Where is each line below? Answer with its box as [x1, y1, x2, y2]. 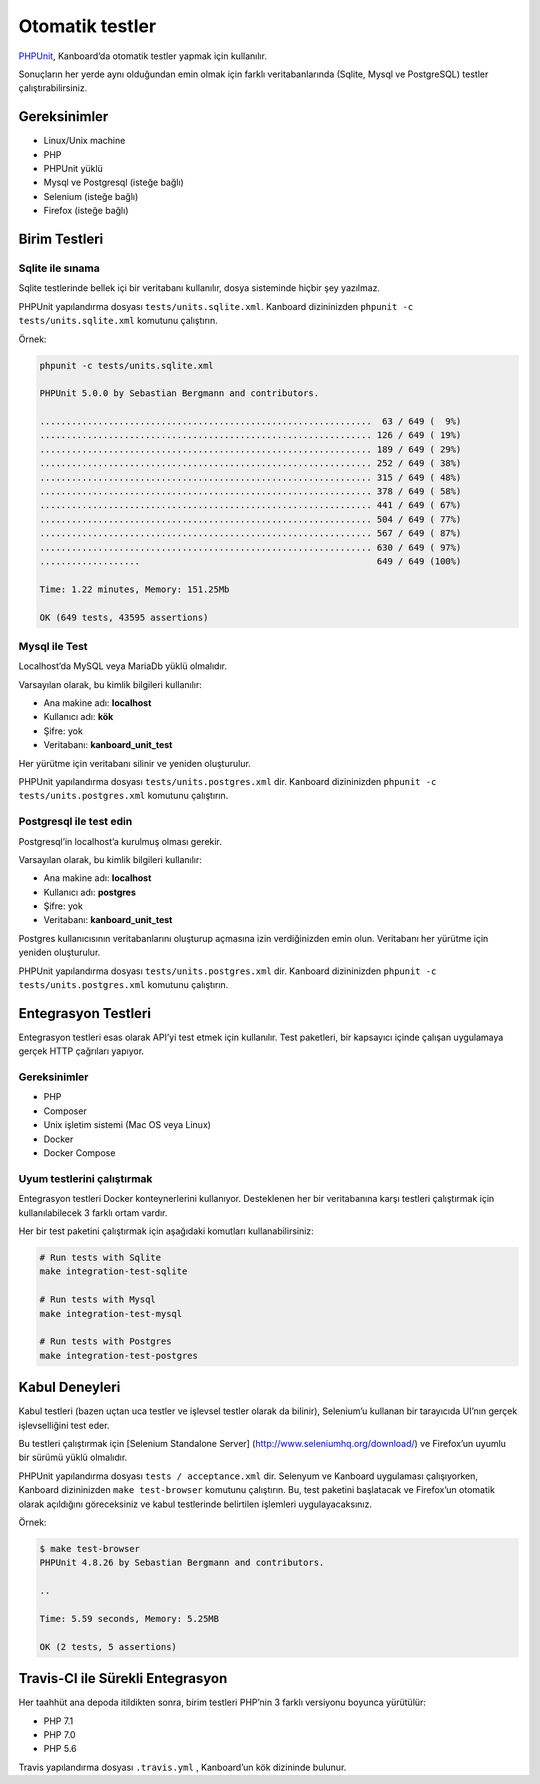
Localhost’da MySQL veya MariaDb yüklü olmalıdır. [18, 660, 227, 672]
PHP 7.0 [43, 1728, 76, 1740]
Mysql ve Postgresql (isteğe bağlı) [43, 176, 184, 189]
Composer [43, 1105, 87, 1117]
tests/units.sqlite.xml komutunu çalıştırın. [18, 315, 219, 327]
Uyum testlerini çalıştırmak [18, 1171, 153, 1185]
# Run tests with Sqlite [39, 1251, 162, 1263]
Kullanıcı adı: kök [43, 711, 114, 723]
